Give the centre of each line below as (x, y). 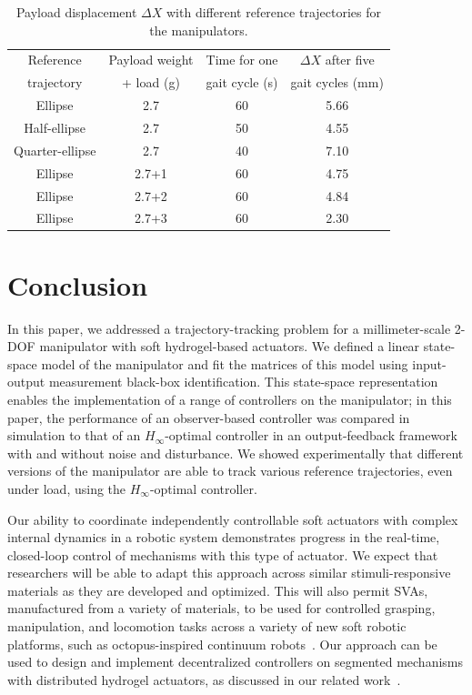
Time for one (242, 60)
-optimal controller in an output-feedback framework (311, 435)
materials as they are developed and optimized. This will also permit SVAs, (218, 590)
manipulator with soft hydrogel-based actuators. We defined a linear (230, 346)
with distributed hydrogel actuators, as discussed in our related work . (204, 679)
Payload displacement (76, 12)
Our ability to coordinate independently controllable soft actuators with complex (233, 519)
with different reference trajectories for (274, 12)
